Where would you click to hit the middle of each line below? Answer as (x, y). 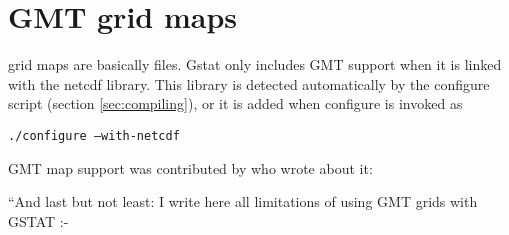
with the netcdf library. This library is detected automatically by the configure (249, 83)
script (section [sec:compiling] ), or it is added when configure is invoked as (235, 103)
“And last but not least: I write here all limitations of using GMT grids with (243, 201)
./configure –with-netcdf (94, 135)
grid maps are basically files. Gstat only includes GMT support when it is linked (255, 64)
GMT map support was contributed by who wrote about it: (190, 167)
